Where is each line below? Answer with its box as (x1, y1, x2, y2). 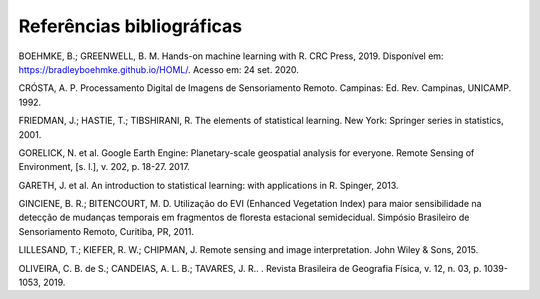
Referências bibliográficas (18, 15, 243, 37)
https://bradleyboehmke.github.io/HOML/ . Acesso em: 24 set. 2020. (18, 63, 300, 75)
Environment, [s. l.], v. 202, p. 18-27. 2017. (18, 161, 190, 173)
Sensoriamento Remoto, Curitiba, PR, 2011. (18, 225, 195, 237)
